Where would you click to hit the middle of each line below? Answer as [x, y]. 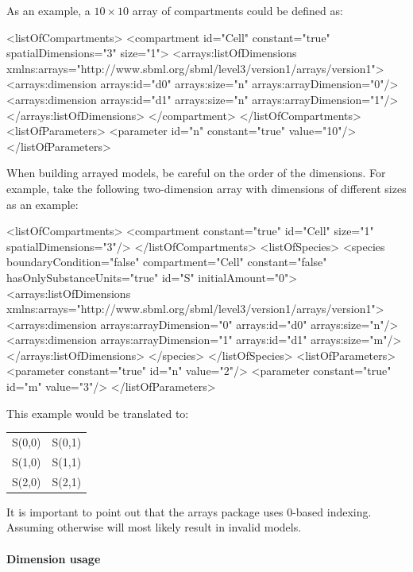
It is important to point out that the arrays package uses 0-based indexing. [189, 511]
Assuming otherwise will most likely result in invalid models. [154, 527]
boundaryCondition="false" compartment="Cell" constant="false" [167, 262]
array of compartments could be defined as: [237, 10]
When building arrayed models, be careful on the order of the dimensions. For [196, 173]
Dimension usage [54, 558]
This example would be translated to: [98, 413]
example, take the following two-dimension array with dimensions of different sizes [206, 188]
